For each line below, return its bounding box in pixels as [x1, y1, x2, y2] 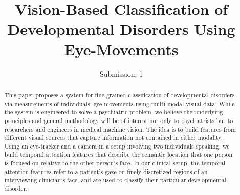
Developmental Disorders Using [7, 18, 235, 39]
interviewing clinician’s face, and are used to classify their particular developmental [4, 176, 226, 184]
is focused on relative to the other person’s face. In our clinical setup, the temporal [4, 159, 225, 167]
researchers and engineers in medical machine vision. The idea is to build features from [4, 125, 236, 133]
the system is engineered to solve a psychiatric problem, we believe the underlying [4, 108, 223, 116]
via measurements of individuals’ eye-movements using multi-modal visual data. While [4, 99, 235, 108]
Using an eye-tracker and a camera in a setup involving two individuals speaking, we [4, 141, 230, 150]
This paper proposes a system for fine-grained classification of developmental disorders [4, 90, 235, 99]
